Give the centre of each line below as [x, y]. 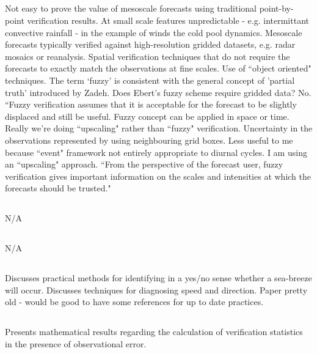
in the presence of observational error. [76, 344]
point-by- [276, 8]
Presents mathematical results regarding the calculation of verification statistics [154, 332]
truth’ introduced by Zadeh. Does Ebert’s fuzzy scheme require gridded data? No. [158, 92]
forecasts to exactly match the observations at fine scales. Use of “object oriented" [158, 68]
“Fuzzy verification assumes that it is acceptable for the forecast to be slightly [151, 104]
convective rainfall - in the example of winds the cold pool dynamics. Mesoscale [154, 32]
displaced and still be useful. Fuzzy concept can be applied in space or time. [147, 116]
